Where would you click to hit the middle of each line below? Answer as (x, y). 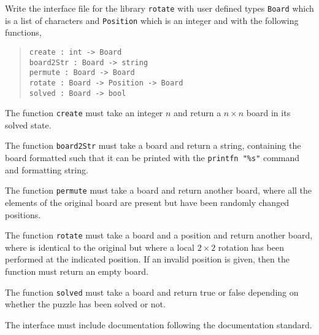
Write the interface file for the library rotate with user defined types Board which (159, 8)
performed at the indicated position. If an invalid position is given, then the (147, 259)
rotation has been (251, 247)
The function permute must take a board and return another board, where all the (159, 190)
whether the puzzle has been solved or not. (85, 304)
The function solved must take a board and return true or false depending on (152, 292)
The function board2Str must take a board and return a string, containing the (153, 145)
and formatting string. (47, 169)
